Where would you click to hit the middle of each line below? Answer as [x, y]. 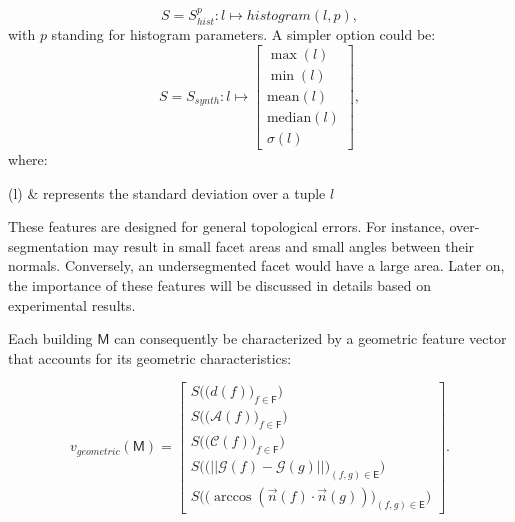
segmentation [48, 245]
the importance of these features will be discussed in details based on [219, 284]
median [289, 117]
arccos [233, 496]
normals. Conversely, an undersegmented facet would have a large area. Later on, [256, 265]
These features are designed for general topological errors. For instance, [226, 226]
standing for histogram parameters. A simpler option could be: [243, 34]
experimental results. [72, 304]
